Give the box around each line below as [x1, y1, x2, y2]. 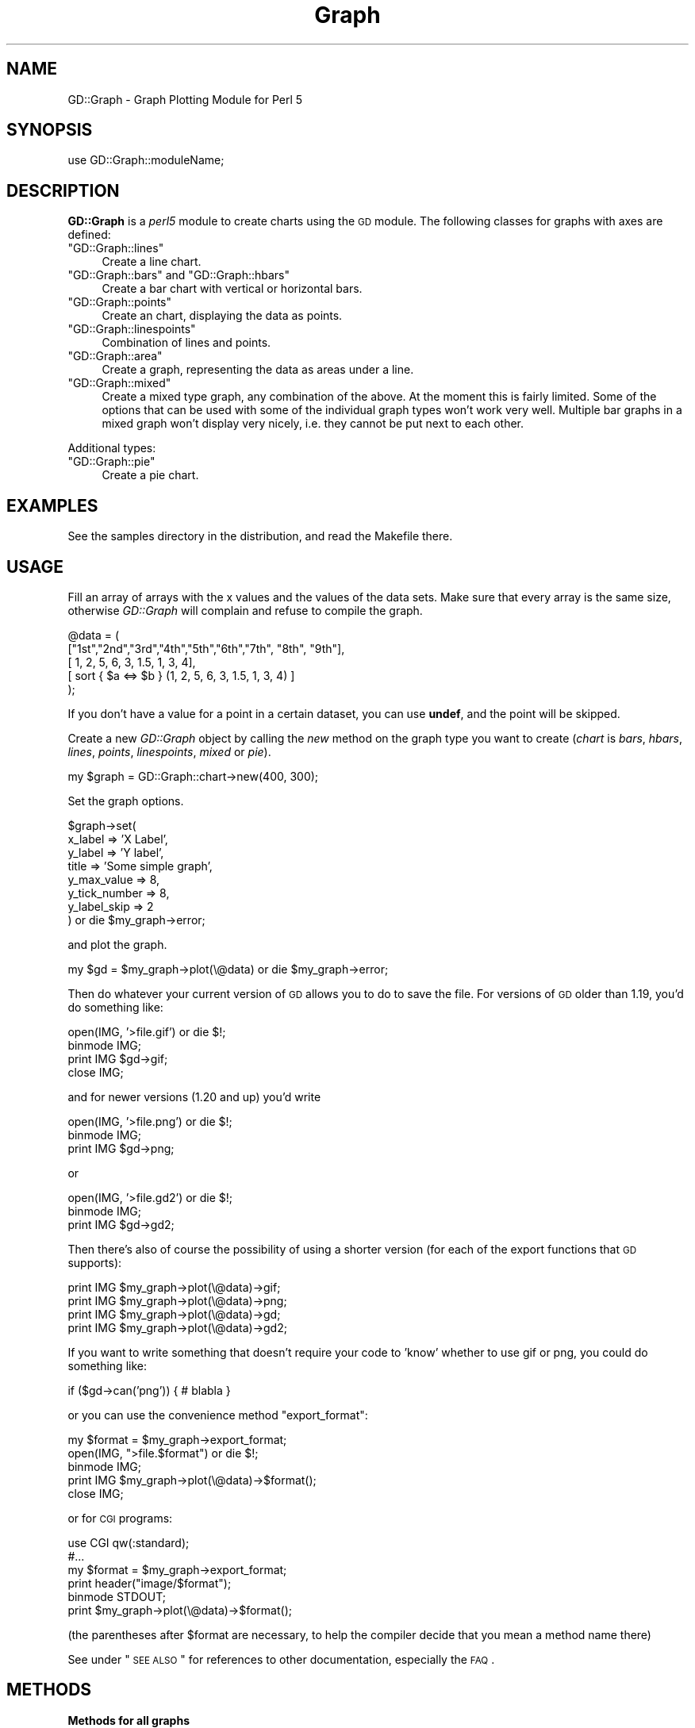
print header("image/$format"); [67, 1576, 232, 1590]
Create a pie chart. [102, 468, 199, 482]
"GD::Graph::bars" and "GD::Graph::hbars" [67, 268, 290, 282]
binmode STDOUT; [67, 1589, 166, 1603]
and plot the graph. [67, 937, 167, 951]
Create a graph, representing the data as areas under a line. [102, 363, 414, 377]
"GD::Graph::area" [67, 349, 163, 363]
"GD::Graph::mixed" [67, 376, 171, 390]
